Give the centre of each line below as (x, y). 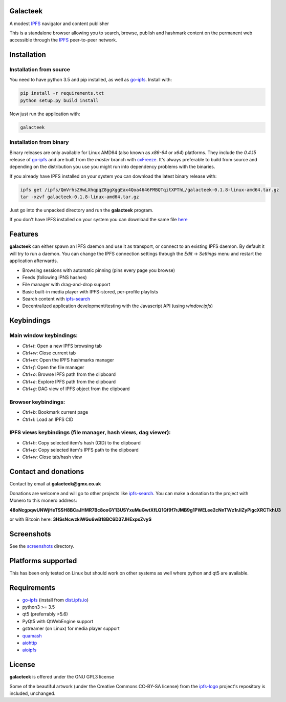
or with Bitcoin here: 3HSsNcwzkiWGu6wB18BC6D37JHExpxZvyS (81, 519)
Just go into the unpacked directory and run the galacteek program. (81, 210)
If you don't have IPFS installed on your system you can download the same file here (98, 220)
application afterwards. (34, 261)
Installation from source (40, 70)
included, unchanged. (32, 693)
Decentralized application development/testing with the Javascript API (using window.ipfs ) (118, 306)
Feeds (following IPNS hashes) (54, 277)
